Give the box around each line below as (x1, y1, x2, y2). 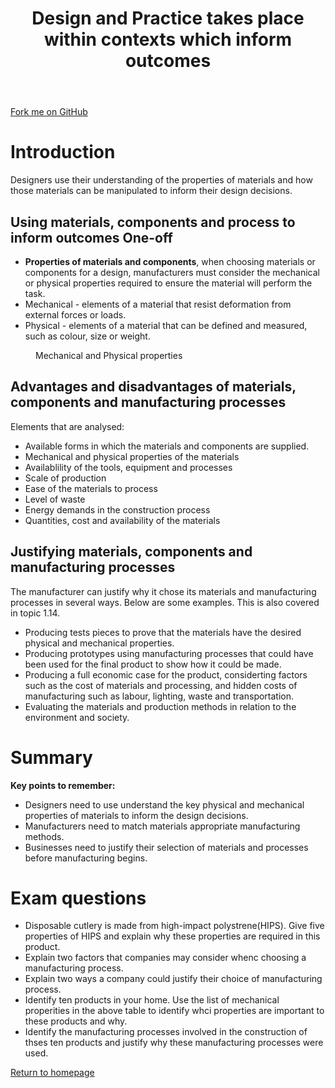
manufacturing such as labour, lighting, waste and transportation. (24, 690, 295, 702)
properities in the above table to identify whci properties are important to (24, 1005, 325, 1017)
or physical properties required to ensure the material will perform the (24, 277, 313, 289)
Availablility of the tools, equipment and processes (24, 461, 233, 473)
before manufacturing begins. (24, 852, 148, 864)
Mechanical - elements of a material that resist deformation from (24, 298, 292, 310)
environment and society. (24, 711, 130, 723)
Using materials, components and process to (10, 213, 296, 231)
